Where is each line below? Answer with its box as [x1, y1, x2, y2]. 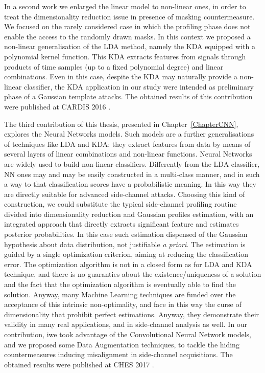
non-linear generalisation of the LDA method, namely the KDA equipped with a [4, 41, 255, 52]
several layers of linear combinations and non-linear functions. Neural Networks [4, 148, 252, 159]
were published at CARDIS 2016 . [4, 101, 111, 112]
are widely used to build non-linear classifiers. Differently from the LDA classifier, [4, 158, 260, 169]
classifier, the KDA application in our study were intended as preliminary [23, 81, 254, 92]
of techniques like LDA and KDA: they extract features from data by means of [4, 138, 251, 149]
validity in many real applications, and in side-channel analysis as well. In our [4, 319, 248, 330]
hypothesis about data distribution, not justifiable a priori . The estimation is [4, 238, 246, 249]
